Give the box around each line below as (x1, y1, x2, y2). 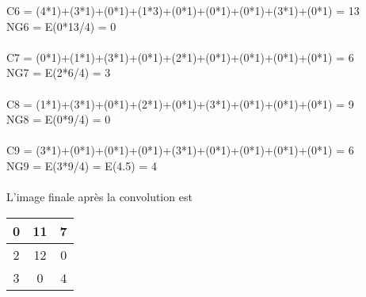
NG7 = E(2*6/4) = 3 (6, 64, 111, 81)
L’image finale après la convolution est (6, 188, 193, 205)
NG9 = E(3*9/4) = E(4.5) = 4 (6, 157, 157, 173)
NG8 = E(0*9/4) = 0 (6, 111, 111, 128)
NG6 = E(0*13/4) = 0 (6, 17, 116, 34)
